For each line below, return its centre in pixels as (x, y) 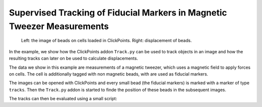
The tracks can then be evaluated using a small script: (63, 99)
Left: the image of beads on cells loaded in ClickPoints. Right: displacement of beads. (106, 41)
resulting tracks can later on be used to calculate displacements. (74, 59)
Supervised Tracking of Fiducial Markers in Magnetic (118, 13)
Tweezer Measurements (59, 26)
